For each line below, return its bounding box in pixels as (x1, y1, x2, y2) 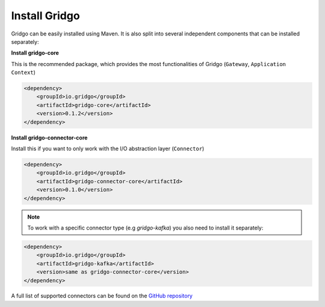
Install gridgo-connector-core (11, 134, 88, 141)
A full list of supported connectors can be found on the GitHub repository (11, 292, 193, 300)
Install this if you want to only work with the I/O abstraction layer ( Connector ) (11, 145, 205, 153)
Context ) (11, 69, 36, 76)
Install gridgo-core (11, 49, 60, 56)
